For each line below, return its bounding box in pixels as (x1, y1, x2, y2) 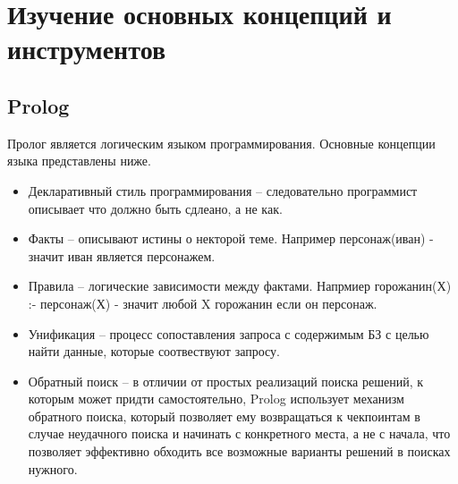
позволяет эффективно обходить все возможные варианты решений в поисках (28, 442, 451, 461)
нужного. (28, 459, 78, 478)
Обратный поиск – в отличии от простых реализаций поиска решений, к (28, 371, 424, 390)
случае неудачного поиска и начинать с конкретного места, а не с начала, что (28, 424, 451, 443)
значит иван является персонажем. (28, 246, 216, 265)
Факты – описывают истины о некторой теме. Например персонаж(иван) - (28, 229, 434, 248)
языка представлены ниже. (7, 151, 151, 170)
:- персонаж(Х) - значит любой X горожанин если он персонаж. (28, 293, 377, 312)
